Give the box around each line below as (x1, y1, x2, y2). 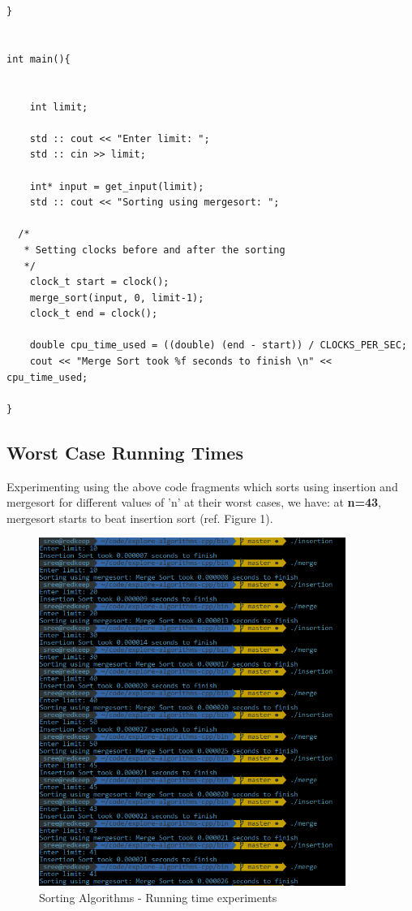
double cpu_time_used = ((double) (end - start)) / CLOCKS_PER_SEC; (29, 339, 407, 352)
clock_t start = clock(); (29, 276, 170, 288)
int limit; (29, 101, 88, 113)
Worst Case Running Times (6, 439, 243, 464)
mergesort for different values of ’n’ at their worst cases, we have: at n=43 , (6, 494, 382, 511)
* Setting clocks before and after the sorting (24, 244, 285, 256)
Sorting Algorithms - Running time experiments (39, 889, 277, 906)
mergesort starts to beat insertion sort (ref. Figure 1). (6, 509, 273, 526)
